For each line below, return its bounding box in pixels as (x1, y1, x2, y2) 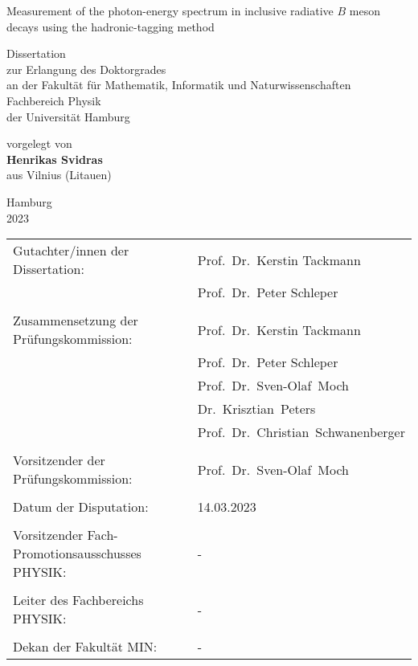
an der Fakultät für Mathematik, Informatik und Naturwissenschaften (6, 76, 351, 93)
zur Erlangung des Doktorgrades (6, 60, 166, 77)
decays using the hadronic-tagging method (6, 18, 215, 35)
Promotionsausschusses (13, 544, 141, 563)
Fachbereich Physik (6, 92, 101, 108)
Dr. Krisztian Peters (197, 399, 316, 419)
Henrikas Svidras (6, 150, 103, 167)
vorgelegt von (6, 135, 72, 152)
